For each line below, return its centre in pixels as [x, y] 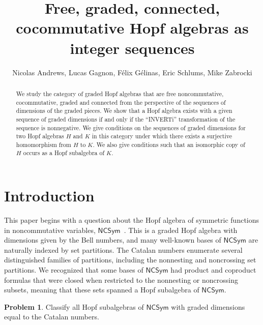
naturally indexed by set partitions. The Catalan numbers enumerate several [123, 249]
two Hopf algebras [40, 136]
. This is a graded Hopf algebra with [181, 230]
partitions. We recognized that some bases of [74, 270]
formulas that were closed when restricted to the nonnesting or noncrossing [121, 279]
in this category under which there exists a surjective [162, 136]
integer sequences [132, 48]
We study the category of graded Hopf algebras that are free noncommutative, [120, 93]
